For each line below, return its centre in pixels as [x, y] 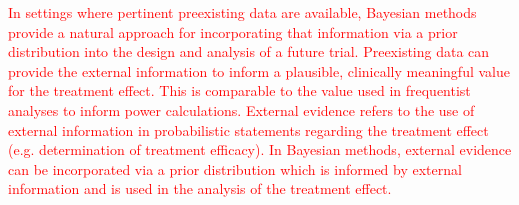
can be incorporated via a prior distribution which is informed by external [235, 168]
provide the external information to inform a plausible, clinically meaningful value [259, 70]
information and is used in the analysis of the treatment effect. [200, 188]
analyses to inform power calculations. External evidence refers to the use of [241, 109]
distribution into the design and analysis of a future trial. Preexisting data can [249, 51]
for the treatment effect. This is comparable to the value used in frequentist [239, 90]
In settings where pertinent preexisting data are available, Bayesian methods [242, 12]
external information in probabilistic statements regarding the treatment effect [248, 129]
